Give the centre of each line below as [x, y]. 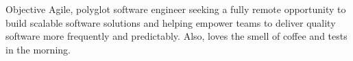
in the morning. [38, 49]
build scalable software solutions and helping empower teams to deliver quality [171, 22]
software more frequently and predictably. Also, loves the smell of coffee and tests [176, 36]
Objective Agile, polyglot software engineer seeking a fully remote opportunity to [176, 9]
